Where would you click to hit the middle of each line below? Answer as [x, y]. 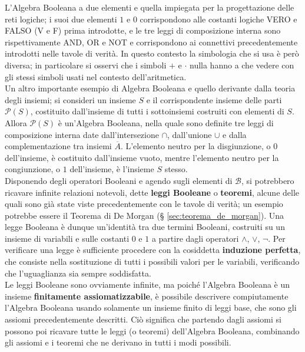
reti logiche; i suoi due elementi [61, 19]
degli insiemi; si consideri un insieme [70, 99]
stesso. [176, 169]
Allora [16, 122]
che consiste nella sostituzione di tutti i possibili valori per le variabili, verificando [152, 261]
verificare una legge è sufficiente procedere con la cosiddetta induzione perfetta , [153, 250]
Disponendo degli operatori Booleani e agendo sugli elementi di [119, 180]
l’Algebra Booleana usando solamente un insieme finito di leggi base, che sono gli [151, 307]
